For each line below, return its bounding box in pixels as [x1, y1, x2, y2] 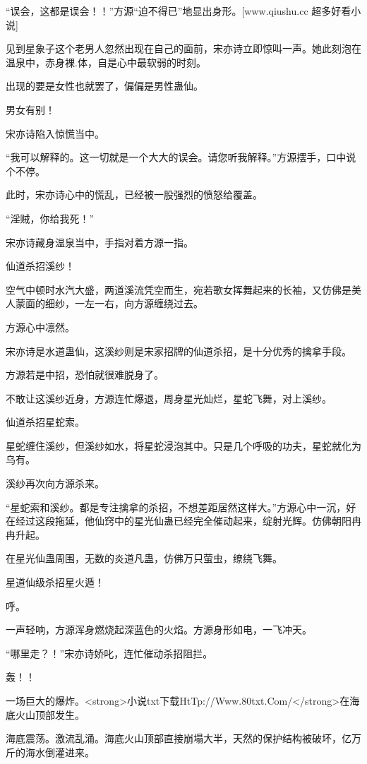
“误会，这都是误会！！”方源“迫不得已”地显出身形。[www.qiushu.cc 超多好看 [6, 4, 351, 18]
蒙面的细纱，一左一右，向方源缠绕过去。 [15, 296, 203, 311]
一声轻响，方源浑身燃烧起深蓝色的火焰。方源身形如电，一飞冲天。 [6, 622, 312, 637]
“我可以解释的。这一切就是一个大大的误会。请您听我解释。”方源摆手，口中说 [6, 150, 356, 165]
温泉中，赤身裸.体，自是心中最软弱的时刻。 [6, 54, 206, 69]
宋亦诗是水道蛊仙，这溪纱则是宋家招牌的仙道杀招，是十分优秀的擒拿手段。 [6, 343, 351, 358]
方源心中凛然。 [6, 319, 75, 334]
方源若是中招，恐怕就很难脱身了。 [6, 367, 164, 382]
